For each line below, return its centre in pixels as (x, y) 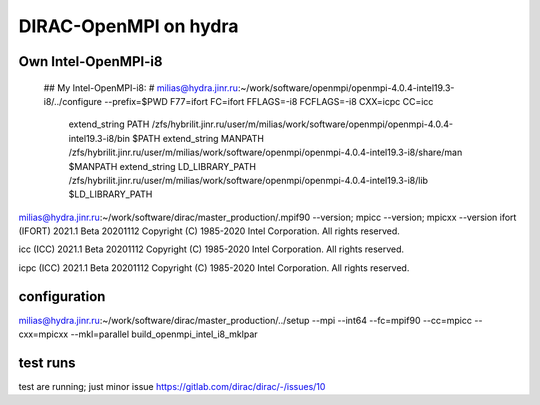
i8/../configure (72, 101)
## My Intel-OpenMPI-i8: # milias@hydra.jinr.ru (141, 87)
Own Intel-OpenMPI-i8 (90, 61)
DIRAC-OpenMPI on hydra (128, 26)
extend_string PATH (109, 124)
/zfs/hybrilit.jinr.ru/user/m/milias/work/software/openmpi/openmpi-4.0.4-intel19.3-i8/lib (248, 180)
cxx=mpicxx (43, 334)
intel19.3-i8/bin (99, 138)
